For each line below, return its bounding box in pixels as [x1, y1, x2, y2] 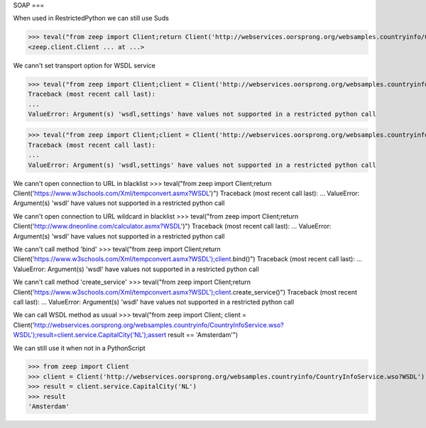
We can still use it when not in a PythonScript [13, 344, 146, 352]
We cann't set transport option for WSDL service [13, 61, 155, 70]
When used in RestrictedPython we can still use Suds [13, 14, 170, 23]
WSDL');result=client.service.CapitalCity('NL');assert [13, 331, 167, 339]
